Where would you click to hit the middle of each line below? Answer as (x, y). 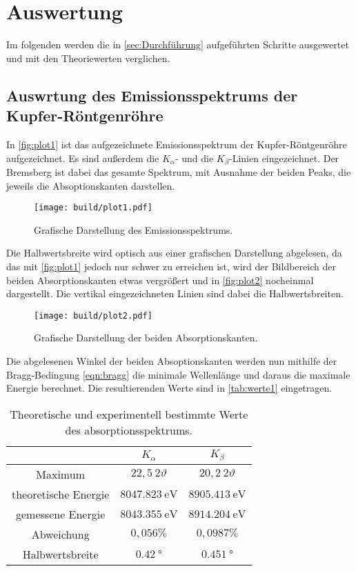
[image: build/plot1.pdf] (93, 208)
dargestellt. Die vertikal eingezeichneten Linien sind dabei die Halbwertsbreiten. (175, 293)
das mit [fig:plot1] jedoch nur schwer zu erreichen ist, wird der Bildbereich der (171, 266)
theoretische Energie (61, 494)
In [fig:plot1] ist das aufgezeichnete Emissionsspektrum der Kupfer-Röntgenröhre (177, 144)
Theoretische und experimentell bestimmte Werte (129, 414)
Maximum (60, 474)
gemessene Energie (60, 514)
